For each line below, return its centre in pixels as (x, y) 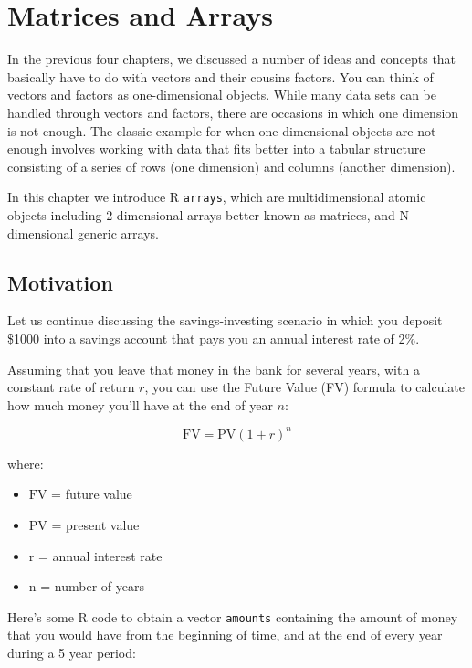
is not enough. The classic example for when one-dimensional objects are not (222, 130)
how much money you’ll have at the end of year (140, 404)
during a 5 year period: (72, 653)
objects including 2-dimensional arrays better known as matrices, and (201, 214)
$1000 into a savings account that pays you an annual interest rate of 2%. (214, 338)
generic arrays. (118, 233)
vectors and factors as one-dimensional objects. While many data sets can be (222, 95)
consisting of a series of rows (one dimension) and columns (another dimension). (231, 166)
